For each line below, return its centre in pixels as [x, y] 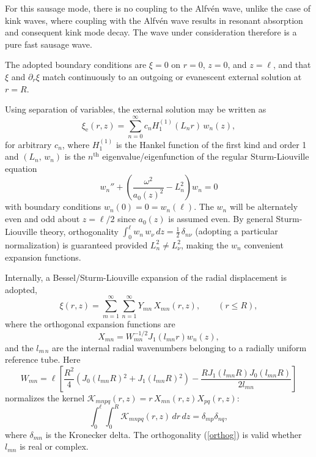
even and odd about [42, 219]
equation [21, 168]
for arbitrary [28, 144]
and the [19, 347]
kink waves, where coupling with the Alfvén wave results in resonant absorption [154, 20]
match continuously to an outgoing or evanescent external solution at [172, 76]
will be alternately [264, 206]
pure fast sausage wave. [49, 44]
